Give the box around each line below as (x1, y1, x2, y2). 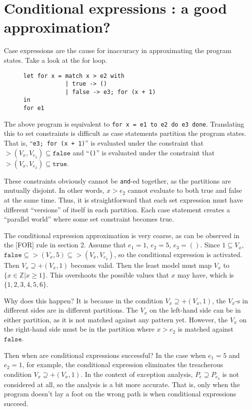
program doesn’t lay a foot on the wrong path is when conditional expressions (4, 389, 236, 399)
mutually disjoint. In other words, (4, 185, 105, 195)
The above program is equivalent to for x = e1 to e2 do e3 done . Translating (4, 118, 244, 129)
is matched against (178, 324, 234, 334)
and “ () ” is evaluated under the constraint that (72, 147, 215, 157)
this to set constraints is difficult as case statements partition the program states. (4, 128, 246, 138)
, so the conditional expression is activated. (114, 249, 242, 259)
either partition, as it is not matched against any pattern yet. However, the (4, 314, 228, 324)
